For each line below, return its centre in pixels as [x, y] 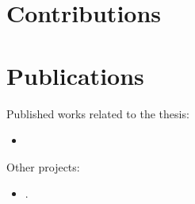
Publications [75, 75]
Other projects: [43, 166]
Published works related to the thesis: [98, 113]
